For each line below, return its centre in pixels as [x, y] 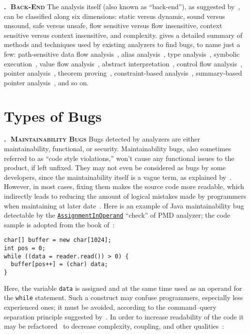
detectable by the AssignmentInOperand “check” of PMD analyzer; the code [117, 215]
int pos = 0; [25, 248]
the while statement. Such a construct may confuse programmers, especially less [124, 297]
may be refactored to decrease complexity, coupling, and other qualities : [114, 326]
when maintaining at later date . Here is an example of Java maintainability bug [124, 205]
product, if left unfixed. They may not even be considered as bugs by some [115, 167]
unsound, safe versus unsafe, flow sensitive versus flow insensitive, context [113, 25]
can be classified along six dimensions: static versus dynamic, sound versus [115, 16]
